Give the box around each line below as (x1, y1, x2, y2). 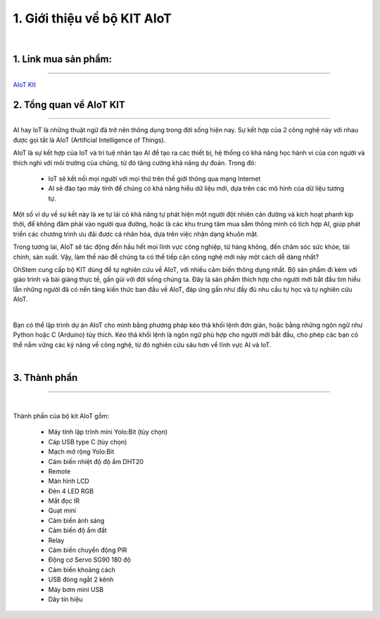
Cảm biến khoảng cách (48, 565, 116, 574)
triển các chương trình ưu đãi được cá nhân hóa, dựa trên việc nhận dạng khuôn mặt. (13, 229, 259, 238)
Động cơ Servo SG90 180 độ (48, 555, 132, 564)
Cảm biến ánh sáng (48, 516, 105, 524)
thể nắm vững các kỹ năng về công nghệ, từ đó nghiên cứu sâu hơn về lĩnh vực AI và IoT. (13, 340, 272, 349)
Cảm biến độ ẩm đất (48, 526, 107, 534)
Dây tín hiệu (48, 595, 83, 603)
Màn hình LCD (48, 477, 89, 485)
